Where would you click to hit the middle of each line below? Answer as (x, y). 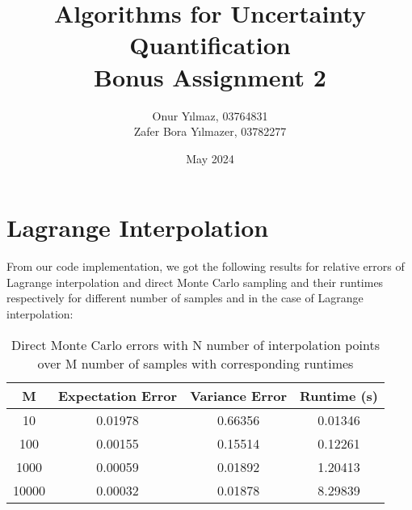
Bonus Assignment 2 (210, 76)
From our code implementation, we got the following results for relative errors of (206, 266)
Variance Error (239, 395)
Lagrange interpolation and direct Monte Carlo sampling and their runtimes (195, 282)
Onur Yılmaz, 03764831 (210, 115)
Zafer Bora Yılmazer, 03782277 (210, 131)
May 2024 (210, 158)
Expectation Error (118, 395)
